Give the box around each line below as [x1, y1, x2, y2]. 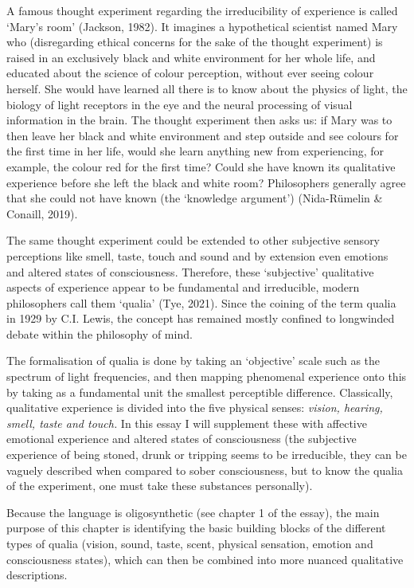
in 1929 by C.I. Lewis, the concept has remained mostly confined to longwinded [6, 310, 395, 327]
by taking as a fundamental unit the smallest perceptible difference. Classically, [6, 383, 393, 400]
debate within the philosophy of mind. [6, 325, 193, 342]
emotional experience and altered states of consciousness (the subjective [6, 430, 357, 447]
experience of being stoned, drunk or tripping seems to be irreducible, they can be [6, 446, 407, 463]
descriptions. [6, 566, 68, 583]
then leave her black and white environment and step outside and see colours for [6, 127, 399, 143]
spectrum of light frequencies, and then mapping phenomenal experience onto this [6, 368, 407, 385]
